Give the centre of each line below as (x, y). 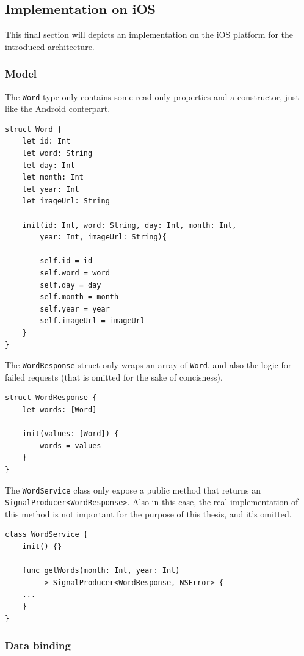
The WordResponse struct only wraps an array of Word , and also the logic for (148, 365)
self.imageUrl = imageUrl (92, 321)
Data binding (38, 645)
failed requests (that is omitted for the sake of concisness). (114, 377)
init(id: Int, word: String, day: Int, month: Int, (129, 225)
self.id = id (66, 261)
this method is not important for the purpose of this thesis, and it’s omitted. (148, 513)
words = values (71, 446)
